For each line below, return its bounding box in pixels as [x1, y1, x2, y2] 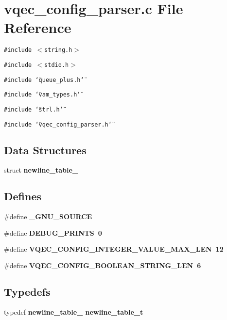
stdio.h [44, 61, 69, 68]
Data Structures [4, 142, 87, 157]
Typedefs [4, 284, 51, 299]
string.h [44, 47, 72, 54]
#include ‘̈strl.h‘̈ [4, 106, 63, 113]
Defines [4, 189, 42, 204]
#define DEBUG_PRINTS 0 [4, 227, 102, 238]
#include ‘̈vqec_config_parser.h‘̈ [4, 121, 112, 128]
